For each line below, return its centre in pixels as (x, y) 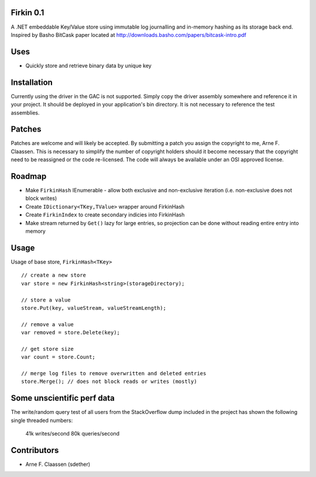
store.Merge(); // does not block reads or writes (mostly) (109, 382)
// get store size (48, 349)
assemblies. (25, 113)
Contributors (35, 450)
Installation (32, 82)
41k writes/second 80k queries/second (73, 434)
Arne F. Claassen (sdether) (58, 464)
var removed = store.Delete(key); (71, 333)
